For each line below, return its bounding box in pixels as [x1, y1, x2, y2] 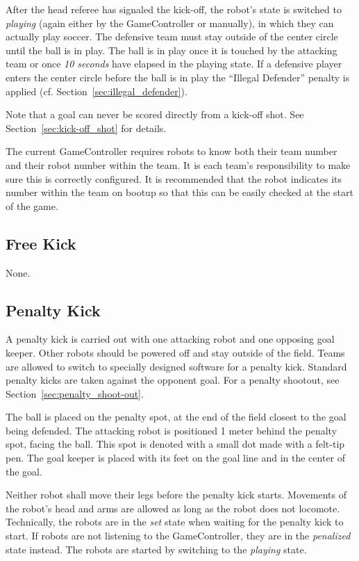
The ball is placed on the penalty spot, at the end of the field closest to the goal [6, 409, 347, 424]
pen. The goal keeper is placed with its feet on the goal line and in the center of [6, 450, 346, 465]
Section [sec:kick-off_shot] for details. [6, 120, 167, 135]
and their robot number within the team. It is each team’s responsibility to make [6, 157, 351, 172]
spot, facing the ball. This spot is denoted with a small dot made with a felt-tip [6, 437, 345, 451]
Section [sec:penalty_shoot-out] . [6, 386, 144, 400]
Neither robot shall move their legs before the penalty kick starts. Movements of [6, 487, 347, 502]
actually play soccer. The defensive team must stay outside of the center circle [6, 29, 338, 44]
